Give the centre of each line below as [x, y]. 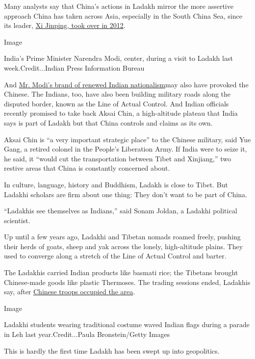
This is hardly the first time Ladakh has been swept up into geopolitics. [112, 350]
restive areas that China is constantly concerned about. [87, 168]
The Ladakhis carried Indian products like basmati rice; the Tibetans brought [121, 272]
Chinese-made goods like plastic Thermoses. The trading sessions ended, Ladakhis [127, 282]
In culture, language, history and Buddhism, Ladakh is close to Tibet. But [116, 184]
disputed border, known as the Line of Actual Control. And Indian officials [116, 103]
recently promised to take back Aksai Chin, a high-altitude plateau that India [121, 113]
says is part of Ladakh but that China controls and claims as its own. [108, 122]
